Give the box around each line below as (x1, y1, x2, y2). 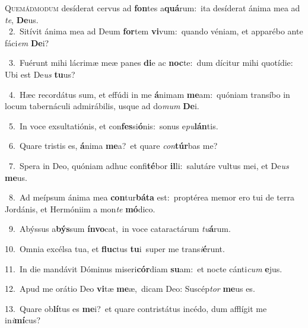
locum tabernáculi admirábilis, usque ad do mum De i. (5, 100, 199, 112)
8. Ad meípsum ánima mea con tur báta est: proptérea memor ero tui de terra (8, 191, 294, 203)
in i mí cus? (5, 314, 41, 326)
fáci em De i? (5, 36, 49, 49)
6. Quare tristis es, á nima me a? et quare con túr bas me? (8, 139, 218, 152)
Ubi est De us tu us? (5, 68, 75, 80)
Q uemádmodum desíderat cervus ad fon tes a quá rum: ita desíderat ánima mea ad (5, 2, 300, 14)
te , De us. (5, 13, 39, 26)
